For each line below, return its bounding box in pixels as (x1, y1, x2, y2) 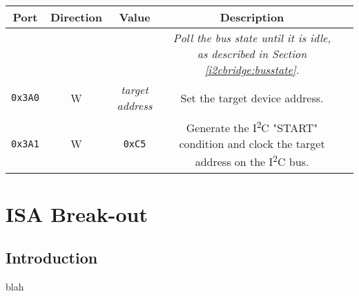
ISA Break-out (6, 199, 148, 228)
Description (220, 9, 284, 25)
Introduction (6, 247, 98, 268)
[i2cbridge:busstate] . (204, 62, 300, 77)
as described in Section (197, 46, 307, 62)
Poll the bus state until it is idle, (173, 30, 331, 46)
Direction (50, 9, 103, 25)
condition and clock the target (179, 136, 325, 152)
